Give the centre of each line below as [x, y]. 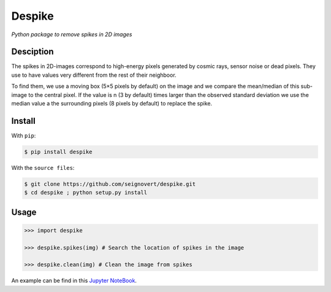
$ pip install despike [58, 152]
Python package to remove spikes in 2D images [72, 34]
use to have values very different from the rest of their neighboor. [94, 75]
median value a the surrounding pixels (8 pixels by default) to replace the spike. [112, 104]
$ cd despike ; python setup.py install [86, 193]
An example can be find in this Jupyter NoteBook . [74, 281]
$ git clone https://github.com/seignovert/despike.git [110, 184]
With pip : [24, 136]
